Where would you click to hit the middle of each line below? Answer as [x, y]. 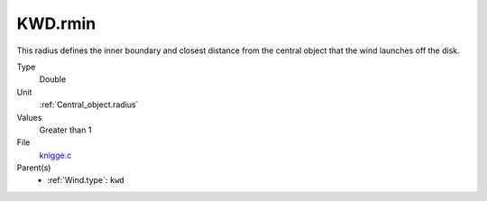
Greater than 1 [65, 130]
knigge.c [55, 155]
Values [29, 117]
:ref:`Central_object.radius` [89, 105]
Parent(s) [34, 168]
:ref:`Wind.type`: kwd [86, 180]
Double [53, 79]
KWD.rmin [56, 23]
